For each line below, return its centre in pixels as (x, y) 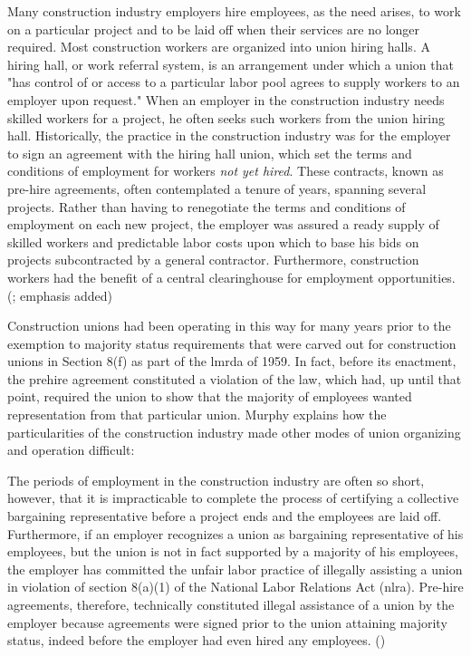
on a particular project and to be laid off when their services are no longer (214, 29)
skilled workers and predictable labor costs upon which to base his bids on (213, 241)
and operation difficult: (71, 450)
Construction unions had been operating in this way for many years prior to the (229, 326)
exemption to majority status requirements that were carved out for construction (232, 343)
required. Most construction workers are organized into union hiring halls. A (219, 47)
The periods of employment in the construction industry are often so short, (216, 480)
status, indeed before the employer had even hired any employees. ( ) (197, 640)
